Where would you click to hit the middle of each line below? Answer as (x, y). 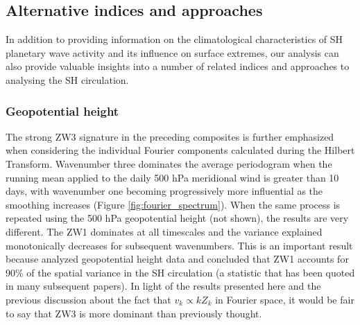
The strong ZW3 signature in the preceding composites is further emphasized (170, 136)
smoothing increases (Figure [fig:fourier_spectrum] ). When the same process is (173, 204)
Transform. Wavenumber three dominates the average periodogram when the (169, 163)
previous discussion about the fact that (88, 299)
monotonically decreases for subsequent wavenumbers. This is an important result (179, 245)
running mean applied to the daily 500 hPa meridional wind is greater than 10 (172, 177)
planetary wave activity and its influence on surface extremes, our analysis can (172, 52)
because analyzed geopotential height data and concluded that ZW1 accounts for (177, 259)
